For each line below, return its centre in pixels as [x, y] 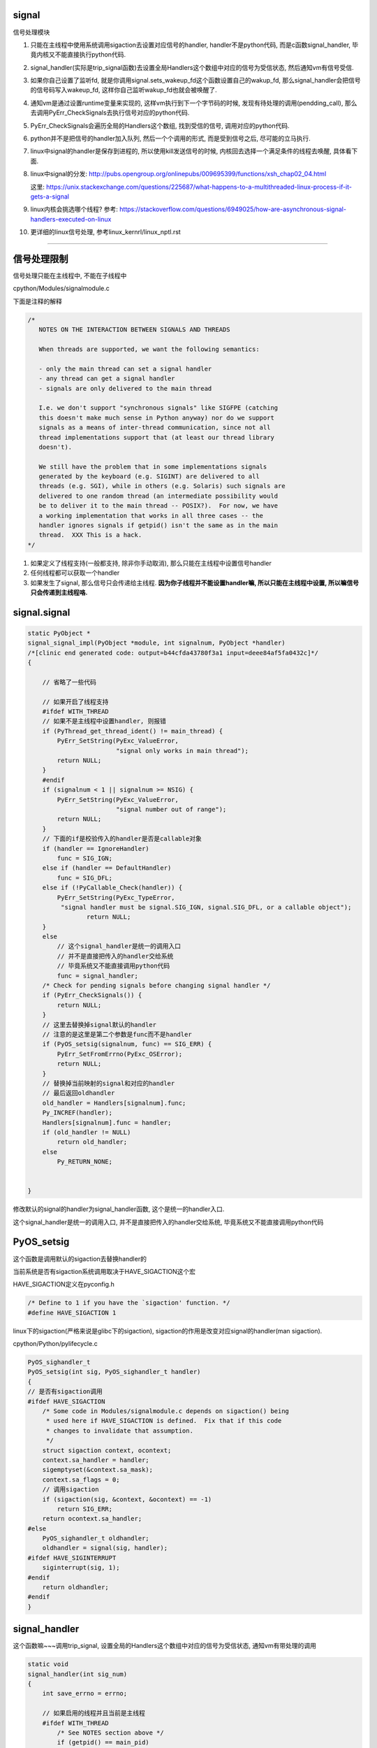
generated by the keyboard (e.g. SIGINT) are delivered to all [149, 477]
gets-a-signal [50, 196]
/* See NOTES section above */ [110, 1733]
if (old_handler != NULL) [87, 1132]
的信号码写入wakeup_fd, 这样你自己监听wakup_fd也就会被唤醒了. [124, 90]
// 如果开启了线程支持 [75, 702]
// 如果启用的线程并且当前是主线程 [94, 1713]
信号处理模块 [31, 32]
